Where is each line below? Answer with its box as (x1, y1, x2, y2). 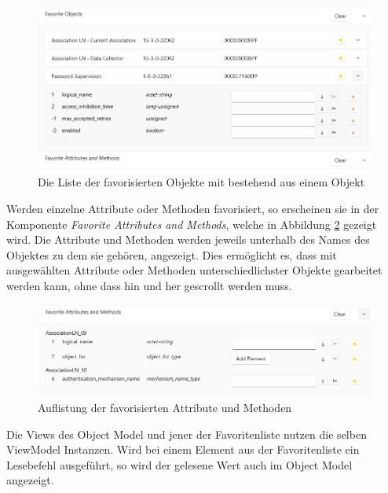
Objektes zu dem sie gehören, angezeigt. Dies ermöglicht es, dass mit (6, 246, 337, 263)
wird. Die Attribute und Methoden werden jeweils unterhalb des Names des (6, 231, 370, 248)
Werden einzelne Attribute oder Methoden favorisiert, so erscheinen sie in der (6, 201, 379, 217)
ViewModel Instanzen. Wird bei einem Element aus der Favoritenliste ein (6, 441, 360, 458)
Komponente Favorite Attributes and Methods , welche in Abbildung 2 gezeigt (6, 215, 377, 232)
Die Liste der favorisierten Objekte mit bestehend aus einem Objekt (38, 174, 365, 190)
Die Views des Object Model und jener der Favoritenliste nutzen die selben (6, 425, 367, 442)
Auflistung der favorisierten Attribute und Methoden (38, 399, 292, 416)
